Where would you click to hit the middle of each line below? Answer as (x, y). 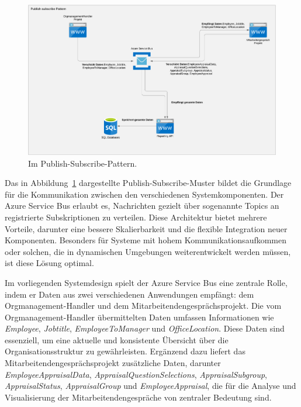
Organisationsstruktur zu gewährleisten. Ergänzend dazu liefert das (125, 351)
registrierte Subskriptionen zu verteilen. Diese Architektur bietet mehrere (136, 217)
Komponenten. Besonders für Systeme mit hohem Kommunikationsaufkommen (146, 240)
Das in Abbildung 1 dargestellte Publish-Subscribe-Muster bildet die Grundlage (148, 183)
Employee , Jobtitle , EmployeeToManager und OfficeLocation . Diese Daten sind (145, 328)
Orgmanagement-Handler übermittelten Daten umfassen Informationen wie (139, 317)
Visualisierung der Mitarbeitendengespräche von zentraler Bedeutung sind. (138, 397)
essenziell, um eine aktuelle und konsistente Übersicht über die (117, 339)
